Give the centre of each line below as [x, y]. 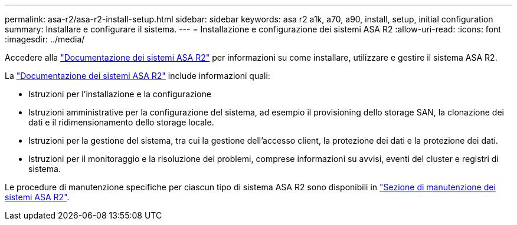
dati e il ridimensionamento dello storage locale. [121, 122]
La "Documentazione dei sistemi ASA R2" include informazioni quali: [138, 76]
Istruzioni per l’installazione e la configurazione [120, 94]
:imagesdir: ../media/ [45, 39]
